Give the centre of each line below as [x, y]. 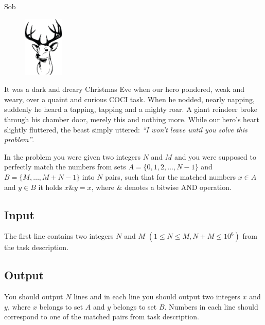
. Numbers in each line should [211, 306]
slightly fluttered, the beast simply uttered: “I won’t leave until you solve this [126, 129]
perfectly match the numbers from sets [65, 167]
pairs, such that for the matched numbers [171, 177]
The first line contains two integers [59, 236]
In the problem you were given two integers [72, 156]
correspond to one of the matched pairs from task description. [102, 317]
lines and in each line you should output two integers [157, 297]
